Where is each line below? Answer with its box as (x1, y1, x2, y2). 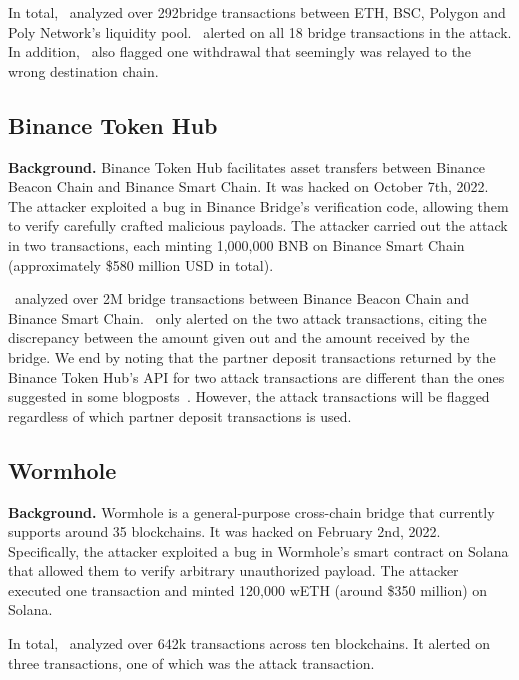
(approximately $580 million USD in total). (8, 254, 274, 275)
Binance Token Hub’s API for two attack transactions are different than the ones (8, 366, 505, 387)
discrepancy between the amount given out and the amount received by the (8, 327, 470, 348)
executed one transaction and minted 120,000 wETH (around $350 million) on (8, 579, 488, 600)
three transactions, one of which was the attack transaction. (8, 652, 375, 673)
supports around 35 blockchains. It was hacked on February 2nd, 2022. (8, 521, 441, 542)
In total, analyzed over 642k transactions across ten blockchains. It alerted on (8, 633, 490, 654)
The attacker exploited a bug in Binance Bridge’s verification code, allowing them (8, 195, 509, 216)
